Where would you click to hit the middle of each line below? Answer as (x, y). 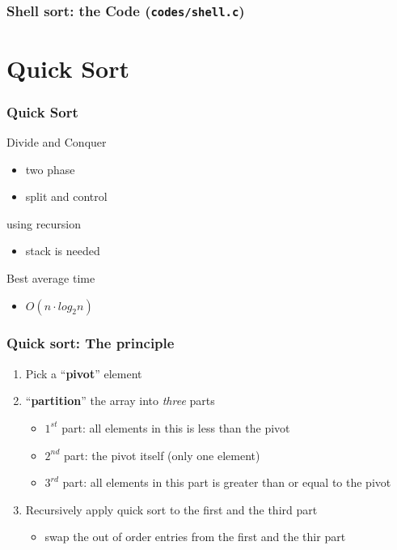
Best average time (51, 277)
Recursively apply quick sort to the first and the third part (171, 509)
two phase (50, 169)
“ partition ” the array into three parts (120, 401)
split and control (66, 196)
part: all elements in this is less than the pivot (176, 427)
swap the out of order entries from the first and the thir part (195, 537)
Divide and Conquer (57, 142)
